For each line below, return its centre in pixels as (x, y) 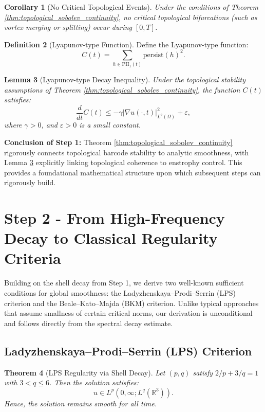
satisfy (203, 372)
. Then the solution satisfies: (94, 382)
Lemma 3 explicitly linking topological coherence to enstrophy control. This (123, 162)
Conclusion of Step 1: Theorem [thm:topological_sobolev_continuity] (118, 142)
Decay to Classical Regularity (111, 238)
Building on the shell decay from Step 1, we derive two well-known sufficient (124, 283)
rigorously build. (30, 182)
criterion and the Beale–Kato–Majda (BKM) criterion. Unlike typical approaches (131, 303)
